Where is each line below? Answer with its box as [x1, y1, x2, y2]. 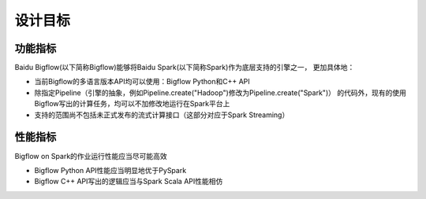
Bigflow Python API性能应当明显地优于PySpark [34, 165, 187, 175]
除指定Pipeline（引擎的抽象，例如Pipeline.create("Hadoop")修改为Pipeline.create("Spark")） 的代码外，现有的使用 [34, 87, 406, 98]
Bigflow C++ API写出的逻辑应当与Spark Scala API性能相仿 [34, 177, 223, 186]
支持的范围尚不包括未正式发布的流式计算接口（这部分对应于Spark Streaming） [34, 110, 290, 120]
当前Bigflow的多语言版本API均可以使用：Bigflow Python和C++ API [34, 77, 250, 87]
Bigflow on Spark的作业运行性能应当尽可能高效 [14, 151, 167, 160]
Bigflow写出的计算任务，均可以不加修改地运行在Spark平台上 [34, 99, 230, 109]
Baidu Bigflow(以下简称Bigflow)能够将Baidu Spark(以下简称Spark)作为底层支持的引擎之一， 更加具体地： [14, 63, 355, 72]
